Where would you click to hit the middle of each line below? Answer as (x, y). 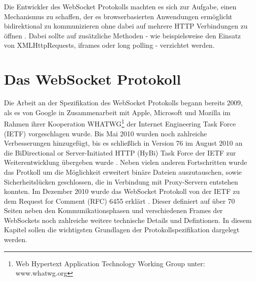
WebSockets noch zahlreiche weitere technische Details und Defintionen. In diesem (128, 220)
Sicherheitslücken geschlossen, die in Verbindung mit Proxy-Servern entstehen (121, 181)
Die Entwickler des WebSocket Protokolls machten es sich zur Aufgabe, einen (120, 6)
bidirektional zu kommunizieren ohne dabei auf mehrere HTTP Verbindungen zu (126, 26)
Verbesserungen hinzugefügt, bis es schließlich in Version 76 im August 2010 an (123, 143)
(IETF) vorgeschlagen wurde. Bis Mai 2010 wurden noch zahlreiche (106, 133)
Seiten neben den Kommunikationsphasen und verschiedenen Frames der (113, 210)
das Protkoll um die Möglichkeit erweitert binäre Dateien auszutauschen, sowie (123, 172)
